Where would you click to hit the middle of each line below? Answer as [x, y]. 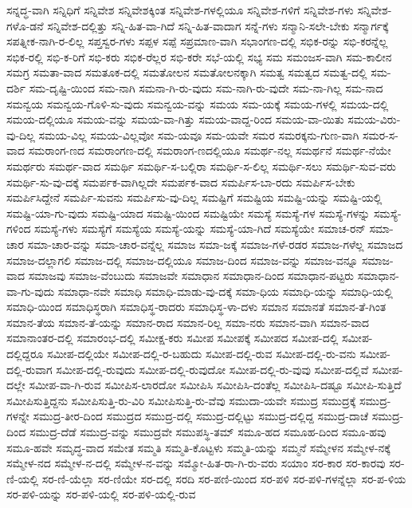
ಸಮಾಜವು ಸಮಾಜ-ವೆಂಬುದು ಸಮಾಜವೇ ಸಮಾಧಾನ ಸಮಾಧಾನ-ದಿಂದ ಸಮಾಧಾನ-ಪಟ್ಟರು [191, 276]
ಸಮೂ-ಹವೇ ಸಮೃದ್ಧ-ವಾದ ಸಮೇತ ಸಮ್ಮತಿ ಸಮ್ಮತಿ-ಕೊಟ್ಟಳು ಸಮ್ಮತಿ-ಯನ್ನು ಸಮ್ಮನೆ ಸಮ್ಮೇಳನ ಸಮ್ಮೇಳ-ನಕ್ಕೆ [198, 447]
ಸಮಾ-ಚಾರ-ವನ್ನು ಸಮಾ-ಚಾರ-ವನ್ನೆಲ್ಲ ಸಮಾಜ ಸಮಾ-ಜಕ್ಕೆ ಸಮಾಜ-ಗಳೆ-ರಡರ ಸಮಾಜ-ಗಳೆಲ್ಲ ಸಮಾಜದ [215, 244]
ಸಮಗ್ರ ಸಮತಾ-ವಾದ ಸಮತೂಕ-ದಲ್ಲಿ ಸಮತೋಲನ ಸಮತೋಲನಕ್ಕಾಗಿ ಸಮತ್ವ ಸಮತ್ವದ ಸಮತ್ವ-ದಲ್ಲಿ [187, 72]
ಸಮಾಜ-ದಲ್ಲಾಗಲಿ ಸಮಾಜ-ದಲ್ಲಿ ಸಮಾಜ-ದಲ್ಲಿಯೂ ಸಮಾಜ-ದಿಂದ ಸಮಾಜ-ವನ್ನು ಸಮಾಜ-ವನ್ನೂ [182, 260]
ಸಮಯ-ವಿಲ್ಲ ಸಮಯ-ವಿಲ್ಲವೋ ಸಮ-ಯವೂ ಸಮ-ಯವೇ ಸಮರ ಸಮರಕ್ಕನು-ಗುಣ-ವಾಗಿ [199, 134]
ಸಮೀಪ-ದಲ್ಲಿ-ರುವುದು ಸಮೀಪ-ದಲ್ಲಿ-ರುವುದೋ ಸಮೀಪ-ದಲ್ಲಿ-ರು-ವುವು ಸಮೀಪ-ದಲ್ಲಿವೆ [212, 369]
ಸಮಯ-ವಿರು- [374, 119]
